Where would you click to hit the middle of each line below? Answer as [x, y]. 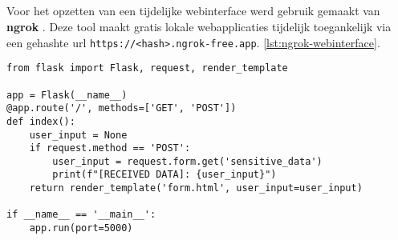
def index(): [41, 121]
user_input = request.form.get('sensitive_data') [187, 161]
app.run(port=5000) [81, 228]
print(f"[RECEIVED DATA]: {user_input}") [164, 175]
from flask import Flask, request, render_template [147, 68]
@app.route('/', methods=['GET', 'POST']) [122, 108]
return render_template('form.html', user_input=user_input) [196, 188]
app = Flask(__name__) [67, 95]
